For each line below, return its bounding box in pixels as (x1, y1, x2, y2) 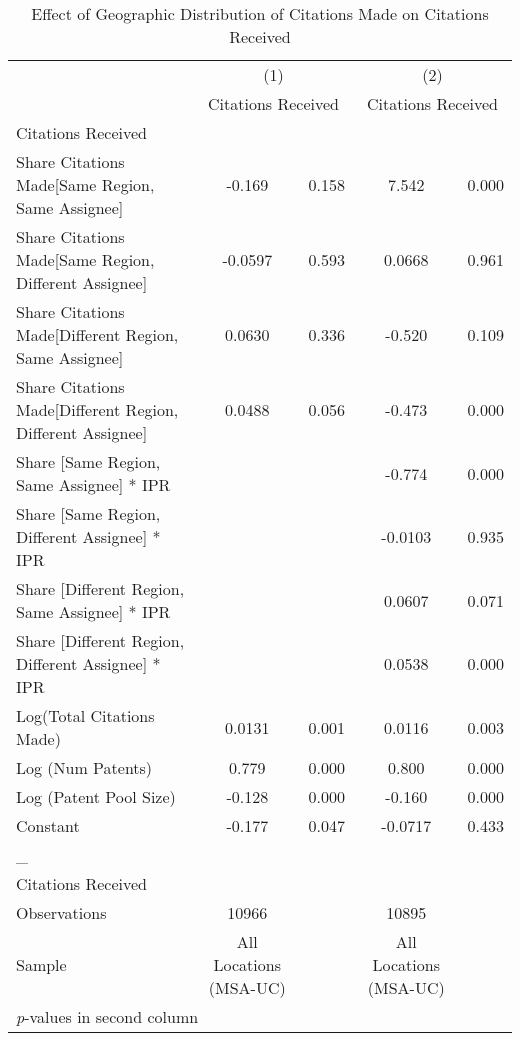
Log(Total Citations (16, 704, 155, 727)
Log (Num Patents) (16, 756, 153, 779)
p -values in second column (16, 1005, 199, 1028)
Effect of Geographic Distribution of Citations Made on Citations (31, 2, 489, 25)
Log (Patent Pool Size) (16, 785, 176, 808)
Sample (16, 953, 67, 976)
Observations (16, 901, 107, 924)
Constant (16, 814, 80, 837)
